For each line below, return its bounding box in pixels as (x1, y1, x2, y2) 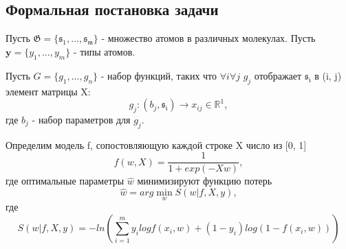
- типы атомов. (73, 45, 136, 58)
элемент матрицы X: (6, 84, 91, 98)
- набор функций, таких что (100, 68, 217, 82)
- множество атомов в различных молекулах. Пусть (101, 31, 316, 45)
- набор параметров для (32, 112, 131, 126)
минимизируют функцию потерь (137, 174, 272, 188)
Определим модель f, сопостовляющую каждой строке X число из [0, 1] (6, 137, 307, 152)
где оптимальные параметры (6, 174, 125, 188)
